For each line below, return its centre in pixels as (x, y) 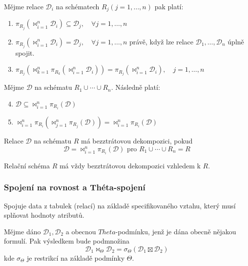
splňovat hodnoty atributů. (44, 215)
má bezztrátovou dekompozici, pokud (137, 141)
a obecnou (81, 231)
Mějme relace (24, 6)
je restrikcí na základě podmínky (76, 257)
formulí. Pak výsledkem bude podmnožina (67, 241)
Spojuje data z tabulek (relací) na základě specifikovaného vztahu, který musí (120, 205)
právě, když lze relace (161, 41)
